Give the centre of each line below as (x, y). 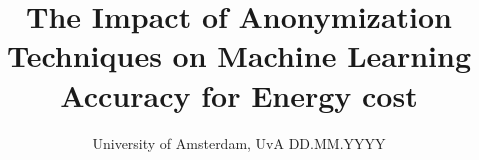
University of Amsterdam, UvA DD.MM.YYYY (239, 142)
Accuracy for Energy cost (239, 94)
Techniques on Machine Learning (239, 55)
